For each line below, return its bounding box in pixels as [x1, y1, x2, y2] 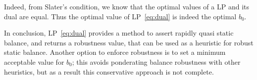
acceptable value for [4, 56, 64, 67]
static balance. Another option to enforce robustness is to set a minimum [4, 47, 226, 57]
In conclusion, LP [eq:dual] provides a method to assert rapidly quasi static [4, 28, 234, 38]
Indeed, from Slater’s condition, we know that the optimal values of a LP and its [4, 1, 249, 11]
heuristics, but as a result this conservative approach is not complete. [4, 66, 214, 77]
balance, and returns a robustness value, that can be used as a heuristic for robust [4, 37, 254, 47]
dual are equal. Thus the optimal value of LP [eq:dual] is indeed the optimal [4, 11, 237, 21]
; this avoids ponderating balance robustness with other [72, 56, 241, 67]
